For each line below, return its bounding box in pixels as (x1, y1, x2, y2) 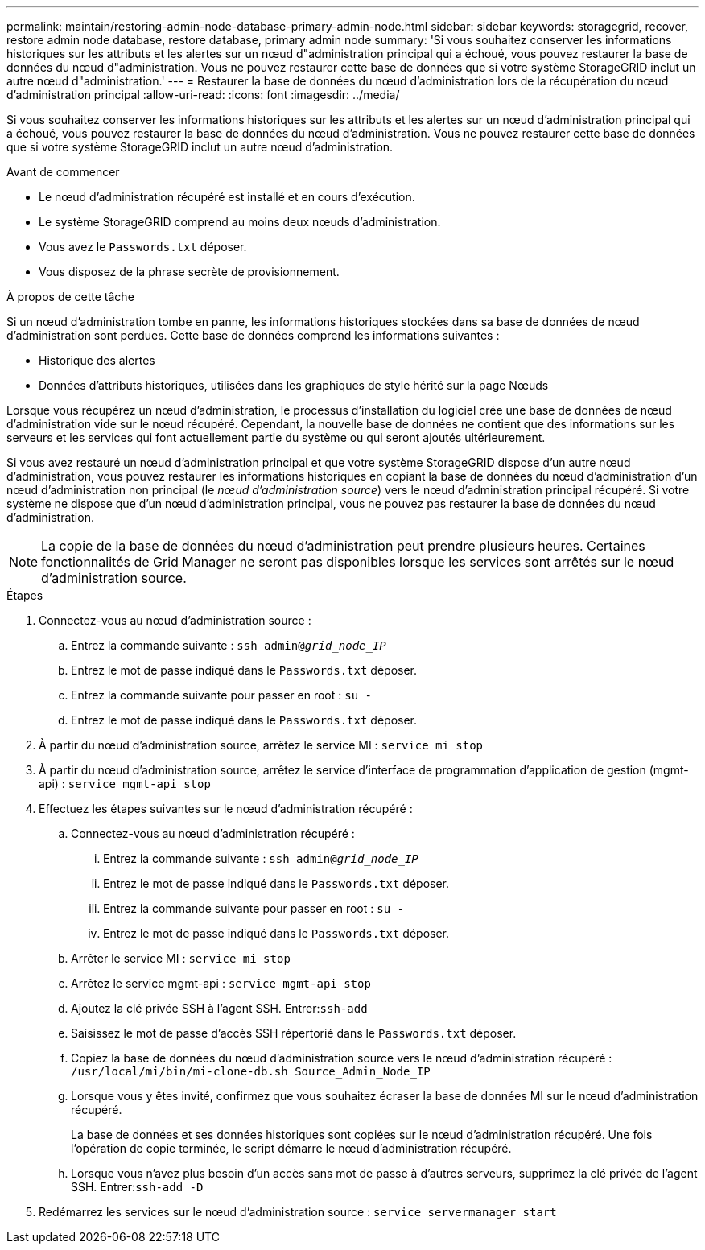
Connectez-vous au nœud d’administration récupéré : (71, 827, 355, 840)
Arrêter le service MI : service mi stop (71, 951, 291, 965)
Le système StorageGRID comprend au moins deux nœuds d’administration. (39, 215, 441, 229)
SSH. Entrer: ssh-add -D (71, 1180, 204, 1194)
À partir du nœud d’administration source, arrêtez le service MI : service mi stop (39, 738, 484, 752)
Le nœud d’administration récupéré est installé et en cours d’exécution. (39, 190, 415, 204)
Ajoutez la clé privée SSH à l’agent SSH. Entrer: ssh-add (71, 1001, 368, 1015)
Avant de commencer (6, 165, 120, 179)
